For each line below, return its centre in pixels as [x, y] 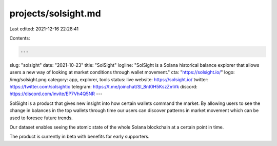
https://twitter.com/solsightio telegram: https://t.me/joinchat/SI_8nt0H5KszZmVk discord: [103, 87]
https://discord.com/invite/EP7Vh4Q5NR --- [56, 94]
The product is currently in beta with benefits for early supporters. [80, 137]
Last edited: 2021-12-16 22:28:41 [44, 29]
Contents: [20, 38]
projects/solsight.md [55, 13]
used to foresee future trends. [41, 118]
